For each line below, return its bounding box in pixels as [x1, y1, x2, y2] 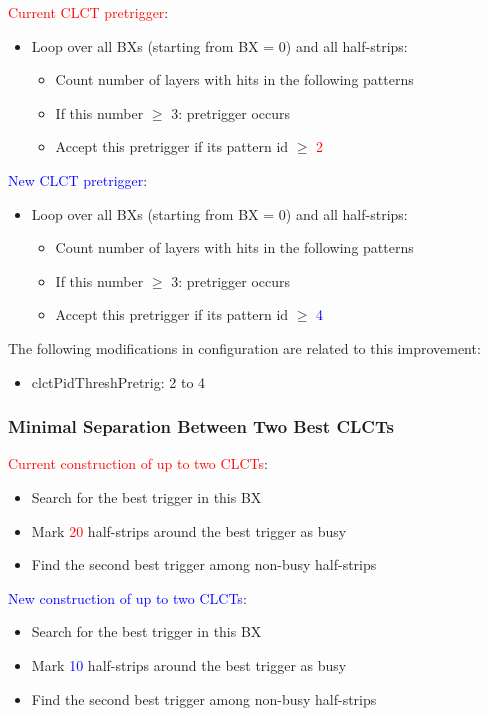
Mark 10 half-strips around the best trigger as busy [31, 654, 347, 675]
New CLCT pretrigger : [8, 169, 148, 190]
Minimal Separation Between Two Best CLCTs [8, 414, 394, 439]
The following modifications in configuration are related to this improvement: [8, 337, 481, 358]
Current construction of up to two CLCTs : [8, 453, 268, 474]
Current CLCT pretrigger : [8, 2, 169, 22]
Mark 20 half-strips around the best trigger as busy [31, 520, 347, 541]
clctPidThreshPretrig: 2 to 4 [31, 371, 206, 392]
